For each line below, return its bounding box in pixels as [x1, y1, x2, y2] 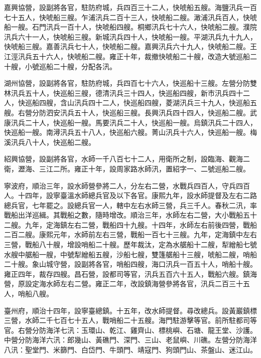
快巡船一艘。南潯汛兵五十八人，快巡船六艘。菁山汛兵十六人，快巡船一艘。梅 [4, 127, 257, 137]
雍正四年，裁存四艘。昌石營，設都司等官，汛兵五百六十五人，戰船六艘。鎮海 [4, 268, 257, 279]
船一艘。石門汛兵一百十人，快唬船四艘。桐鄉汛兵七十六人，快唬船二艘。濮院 [4, 22, 257, 32]
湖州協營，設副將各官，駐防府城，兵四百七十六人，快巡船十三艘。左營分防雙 [4, 78, 257, 88]
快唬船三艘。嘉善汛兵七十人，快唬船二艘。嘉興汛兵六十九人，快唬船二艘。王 [4, 41, 257, 52]
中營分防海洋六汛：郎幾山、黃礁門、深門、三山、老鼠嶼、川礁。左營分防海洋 [4, 334, 257, 345]
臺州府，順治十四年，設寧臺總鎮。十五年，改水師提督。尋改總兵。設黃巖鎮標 [4, 305, 257, 315]
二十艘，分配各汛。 [53, 61, 116, 71]
